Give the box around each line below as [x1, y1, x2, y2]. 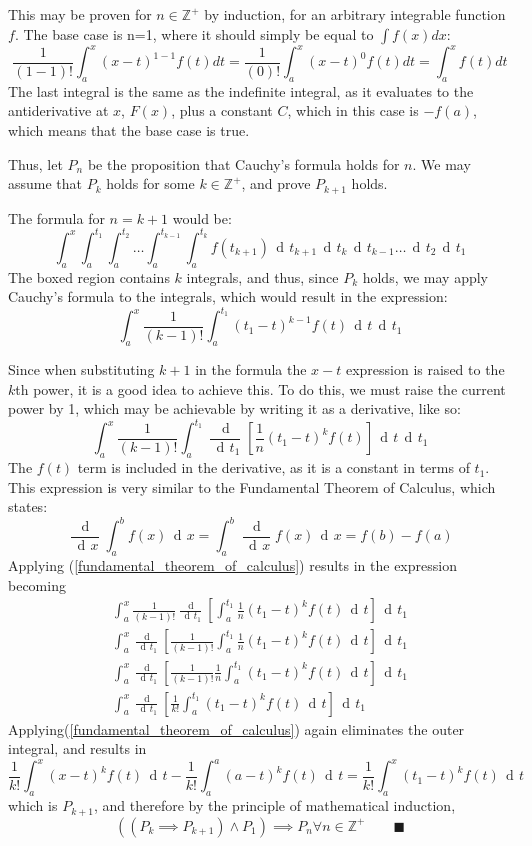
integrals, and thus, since [186, 266, 339, 287]
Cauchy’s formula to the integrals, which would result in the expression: [8, 286, 448, 307]
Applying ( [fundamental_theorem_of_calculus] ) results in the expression [8, 555, 457, 576]
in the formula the [195, 359, 307, 380]
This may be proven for [8, 4, 152, 24]
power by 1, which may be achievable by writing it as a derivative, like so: [8, 398, 461, 419]
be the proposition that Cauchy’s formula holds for [87, 153, 400, 174]
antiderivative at [8, 100, 109, 121]
